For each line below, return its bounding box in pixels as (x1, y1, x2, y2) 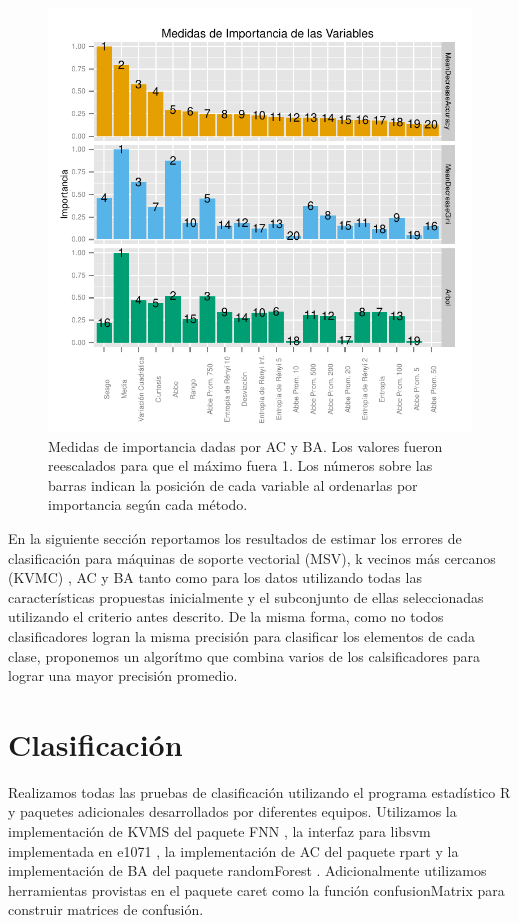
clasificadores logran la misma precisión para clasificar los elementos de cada (8, 625, 475, 646)
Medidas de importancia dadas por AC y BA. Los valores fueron (48, 435, 443, 456)
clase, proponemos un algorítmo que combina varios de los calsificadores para (8, 645, 480, 666)
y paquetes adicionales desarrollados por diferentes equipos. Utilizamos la (8, 801, 457, 822)
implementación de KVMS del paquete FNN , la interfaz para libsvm (8, 821, 431, 842)
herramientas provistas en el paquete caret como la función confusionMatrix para (8, 879, 505, 900)
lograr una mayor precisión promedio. (8, 665, 238, 686)
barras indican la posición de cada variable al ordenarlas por (48, 474, 418, 495)
